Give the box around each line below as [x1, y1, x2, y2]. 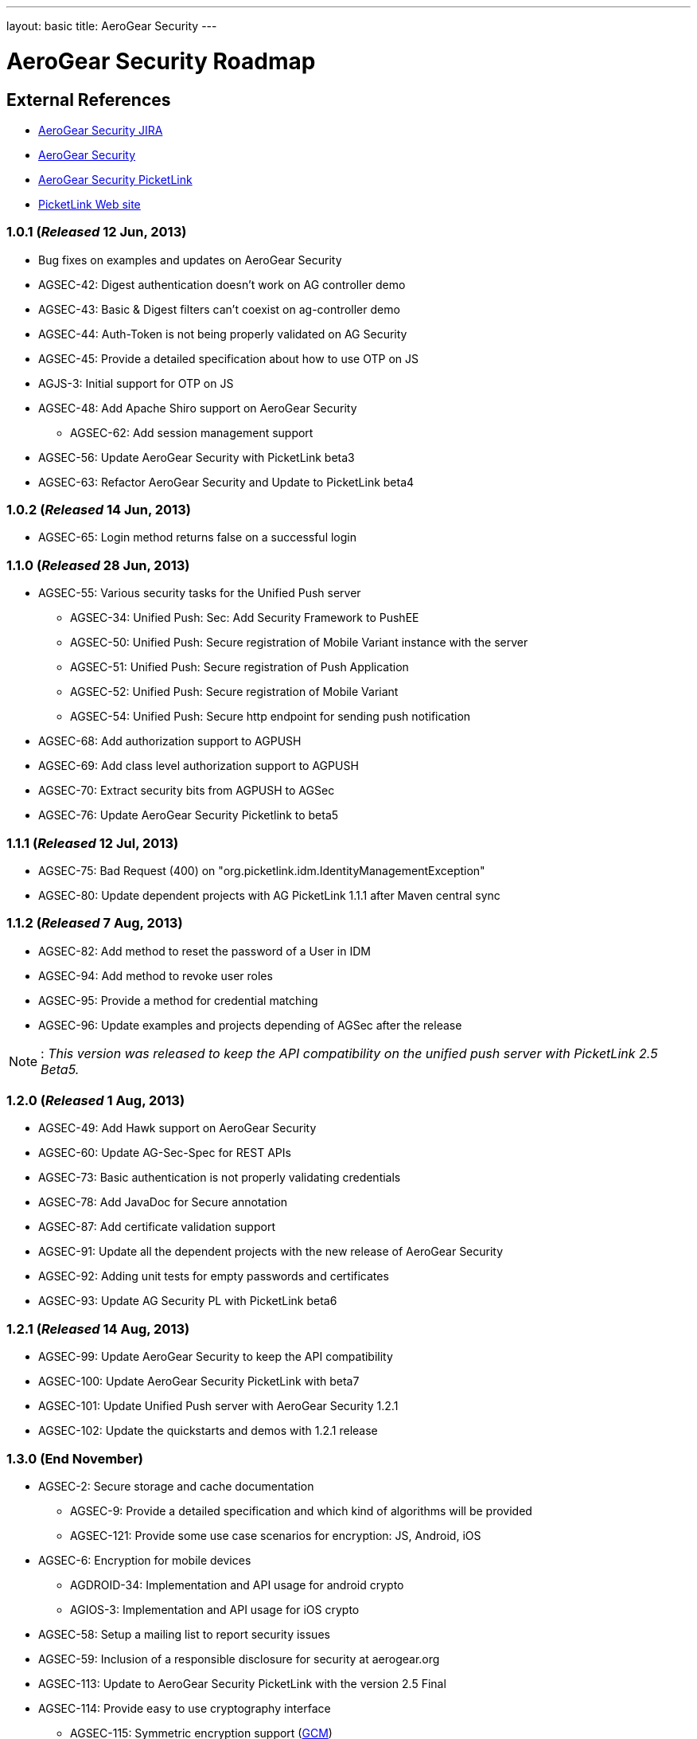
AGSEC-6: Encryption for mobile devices [38, 1553, 251, 1567]
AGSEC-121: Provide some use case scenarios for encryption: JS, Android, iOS [70, 1528, 481, 1542]
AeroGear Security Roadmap [6, 47, 316, 75]
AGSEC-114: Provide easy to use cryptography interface [38, 1701, 331, 1715]
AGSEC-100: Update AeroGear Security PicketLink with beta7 [38, 1374, 360, 1389]
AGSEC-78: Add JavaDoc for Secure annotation [38, 1195, 288, 1209]
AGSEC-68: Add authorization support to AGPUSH [38, 734, 302, 748]
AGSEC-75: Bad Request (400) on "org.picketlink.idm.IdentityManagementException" [38, 863, 485, 877]
